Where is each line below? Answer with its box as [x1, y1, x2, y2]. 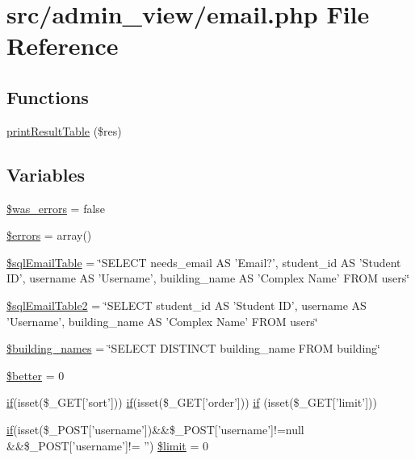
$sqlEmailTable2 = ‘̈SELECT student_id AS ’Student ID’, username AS [6, 296, 367, 313]
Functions [6, 84, 89, 109]
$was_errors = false [6, 199, 106, 216]
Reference [6, 29, 119, 62]
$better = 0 [6, 366, 65, 383]
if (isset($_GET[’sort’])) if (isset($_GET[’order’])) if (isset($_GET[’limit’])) [6, 394, 377, 411]
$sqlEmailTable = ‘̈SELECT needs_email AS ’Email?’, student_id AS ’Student [6, 253, 401, 270]
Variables [6, 161, 86, 186]
